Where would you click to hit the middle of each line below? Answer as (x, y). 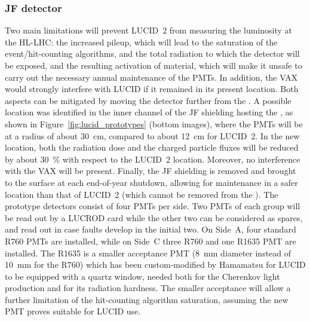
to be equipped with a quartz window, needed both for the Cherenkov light (142, 276)
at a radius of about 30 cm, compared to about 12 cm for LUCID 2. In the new (152, 135)
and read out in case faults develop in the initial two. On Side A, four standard (151, 229)
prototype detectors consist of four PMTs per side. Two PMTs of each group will (153, 206)
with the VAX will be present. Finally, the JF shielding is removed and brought (151, 171)
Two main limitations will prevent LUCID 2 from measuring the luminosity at (149, 30)
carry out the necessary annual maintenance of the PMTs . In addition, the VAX (151, 77)
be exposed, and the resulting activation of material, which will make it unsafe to (154, 65)
